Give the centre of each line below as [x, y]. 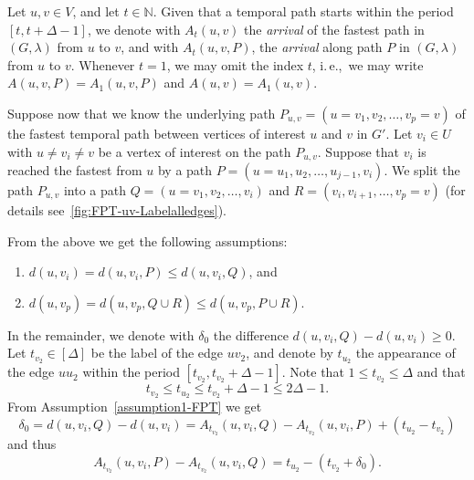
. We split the [422, 170]
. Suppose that [358, 151]
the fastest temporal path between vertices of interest [157, 133]
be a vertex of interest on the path [195, 151]
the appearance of [406, 353]
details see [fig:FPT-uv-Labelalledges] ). [117, 210]
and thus [32, 444]
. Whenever [103, 64]
